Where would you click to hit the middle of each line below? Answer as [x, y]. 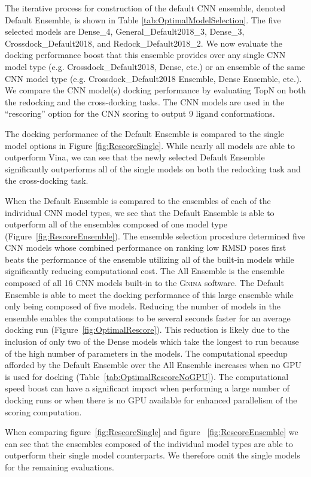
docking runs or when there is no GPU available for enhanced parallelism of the [151, 400]
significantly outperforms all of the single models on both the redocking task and [153, 168]
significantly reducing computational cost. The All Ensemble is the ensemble [145, 271]
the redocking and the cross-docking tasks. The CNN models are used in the [145, 101]
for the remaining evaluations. [60, 467]
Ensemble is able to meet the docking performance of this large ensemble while [149, 294]
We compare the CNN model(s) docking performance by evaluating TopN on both [155, 90]
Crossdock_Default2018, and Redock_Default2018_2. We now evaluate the [144, 43]
